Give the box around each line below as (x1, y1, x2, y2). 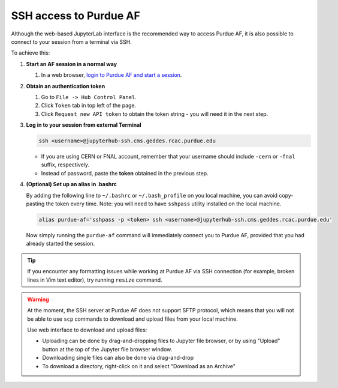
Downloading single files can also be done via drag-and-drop (42, 354, 194, 362)
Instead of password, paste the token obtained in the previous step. (41, 169, 209, 177)
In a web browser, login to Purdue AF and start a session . (41, 71, 182, 79)
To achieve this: (11, 49, 50, 56)
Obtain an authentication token (26, 82, 105, 89)
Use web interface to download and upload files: (27, 326, 147, 333)
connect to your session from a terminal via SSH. (11, 38, 132, 45)
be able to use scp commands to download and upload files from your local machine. (27, 315, 238, 323)
